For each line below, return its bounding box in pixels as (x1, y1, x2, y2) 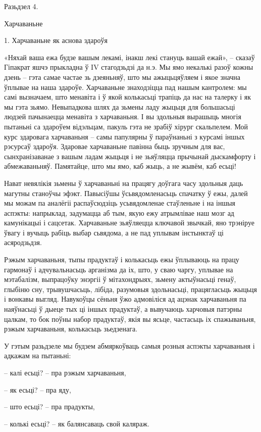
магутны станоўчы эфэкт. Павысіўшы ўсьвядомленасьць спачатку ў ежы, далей (4, 187, 248, 198)
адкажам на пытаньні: (4, 350, 71, 361)
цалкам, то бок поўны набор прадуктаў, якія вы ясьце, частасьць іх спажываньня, (4, 313, 256, 324)
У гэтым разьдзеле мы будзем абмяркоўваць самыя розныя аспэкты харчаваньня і (4, 340, 255, 351)
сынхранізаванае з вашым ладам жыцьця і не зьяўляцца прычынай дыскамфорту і (4, 151, 256, 161)
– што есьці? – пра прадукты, (4, 401, 95, 412)
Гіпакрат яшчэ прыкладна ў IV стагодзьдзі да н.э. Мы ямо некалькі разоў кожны (4, 62, 253, 72)
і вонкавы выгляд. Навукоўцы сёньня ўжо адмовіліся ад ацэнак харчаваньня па (4, 294, 246, 304)
